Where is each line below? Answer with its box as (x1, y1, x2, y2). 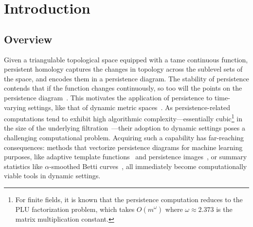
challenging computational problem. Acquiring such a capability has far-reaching (4, 132, 244, 142)
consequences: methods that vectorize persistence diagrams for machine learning (4, 142, 243, 152)
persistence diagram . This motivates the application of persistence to (4, 92, 213, 102)
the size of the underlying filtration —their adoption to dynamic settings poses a (4, 123, 245, 133)
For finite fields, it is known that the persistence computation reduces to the (15, 194, 243, 204)
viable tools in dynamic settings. (4, 170, 101, 181)
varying (4, 102, 26, 112)
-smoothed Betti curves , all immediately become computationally (49, 161, 247, 171)
